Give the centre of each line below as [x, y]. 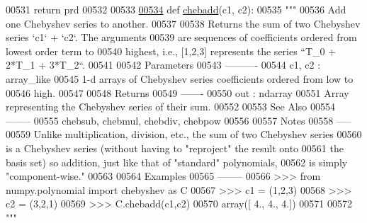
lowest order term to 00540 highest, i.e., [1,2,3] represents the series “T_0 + [171, 51]
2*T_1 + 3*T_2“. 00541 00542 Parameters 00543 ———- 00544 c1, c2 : [163, 65]
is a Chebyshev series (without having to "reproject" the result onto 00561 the [175, 148]
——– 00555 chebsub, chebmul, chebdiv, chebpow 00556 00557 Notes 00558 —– [179, 120]
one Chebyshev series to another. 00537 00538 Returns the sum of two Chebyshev [183, 23]
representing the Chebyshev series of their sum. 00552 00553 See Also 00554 [170, 107]
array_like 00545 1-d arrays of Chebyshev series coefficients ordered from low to [180, 78]
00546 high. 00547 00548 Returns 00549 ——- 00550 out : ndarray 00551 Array [177, 92]
